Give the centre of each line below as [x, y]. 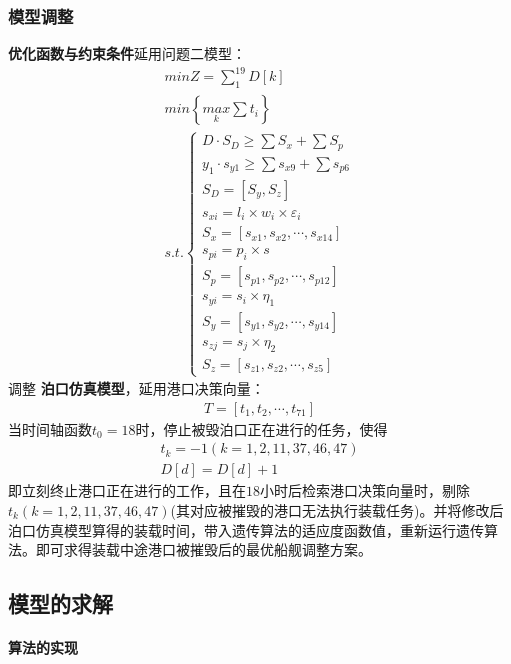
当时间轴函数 [50, 428]
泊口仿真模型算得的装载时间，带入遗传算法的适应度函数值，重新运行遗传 [246, 529]
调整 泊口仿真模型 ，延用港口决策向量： [136, 388]
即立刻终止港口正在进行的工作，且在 [127, 490]
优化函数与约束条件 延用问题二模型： [127, 53]
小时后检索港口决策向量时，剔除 [365, 490]
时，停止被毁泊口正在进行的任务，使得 [261, 428]
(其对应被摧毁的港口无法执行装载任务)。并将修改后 [337, 510]
